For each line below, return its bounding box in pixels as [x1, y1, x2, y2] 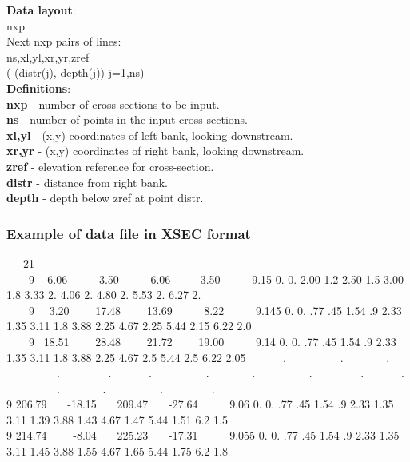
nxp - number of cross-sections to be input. [6, 95, 220, 112]
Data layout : [6, 2, 76, 18]
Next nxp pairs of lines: [6, 33, 121, 50]
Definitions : [6, 79, 71, 96]
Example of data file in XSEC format [6, 223, 251, 243]
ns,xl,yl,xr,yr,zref [6, 48, 90, 65]
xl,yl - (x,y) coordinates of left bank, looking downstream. [6, 126, 293, 143]
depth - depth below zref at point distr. [6, 189, 204, 206]
